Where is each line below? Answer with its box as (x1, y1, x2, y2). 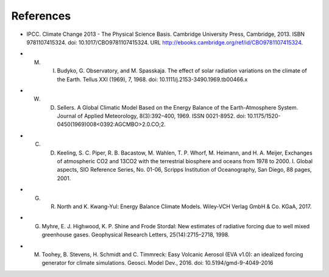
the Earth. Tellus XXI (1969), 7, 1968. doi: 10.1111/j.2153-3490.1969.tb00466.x (57, 75, 248, 83)
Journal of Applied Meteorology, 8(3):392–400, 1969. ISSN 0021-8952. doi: (57, 113, 246, 120)
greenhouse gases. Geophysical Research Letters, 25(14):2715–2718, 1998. (41, 231, 230, 239)
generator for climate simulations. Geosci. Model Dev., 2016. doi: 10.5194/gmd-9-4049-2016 (41, 259, 274, 267)
